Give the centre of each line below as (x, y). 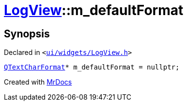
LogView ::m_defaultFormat (94, 10)
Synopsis (27, 34)
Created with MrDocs (38, 82)
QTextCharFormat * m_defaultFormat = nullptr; (92, 67)
